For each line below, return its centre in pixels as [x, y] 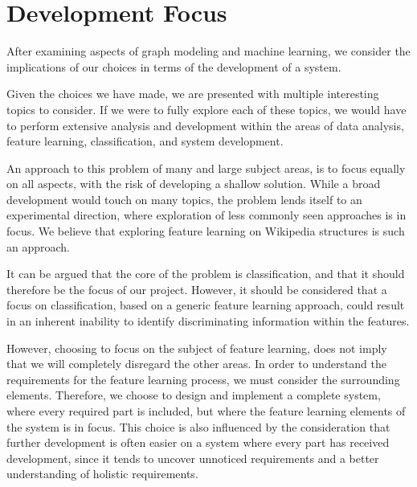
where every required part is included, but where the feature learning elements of [206, 411]
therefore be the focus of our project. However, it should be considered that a [197, 289]
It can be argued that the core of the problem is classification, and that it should [206, 274]
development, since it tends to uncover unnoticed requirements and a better [193, 458]
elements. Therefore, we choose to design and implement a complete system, [194, 395]
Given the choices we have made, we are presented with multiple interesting [193, 94]
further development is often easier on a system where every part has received [198, 442]
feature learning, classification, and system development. [145, 141]
